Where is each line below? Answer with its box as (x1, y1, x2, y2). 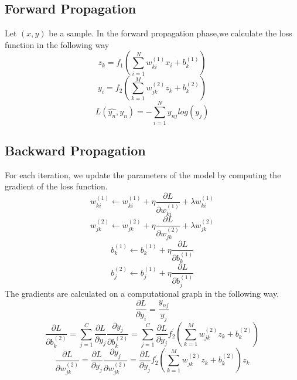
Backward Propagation (5, 141, 146, 159)
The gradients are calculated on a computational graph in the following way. (5, 287, 279, 300)
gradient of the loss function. (5, 180, 108, 192)
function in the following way (5, 38, 110, 50)
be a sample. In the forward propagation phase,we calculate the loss (49, 27, 292, 39)
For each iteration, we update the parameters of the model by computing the (5, 168, 281, 181)
